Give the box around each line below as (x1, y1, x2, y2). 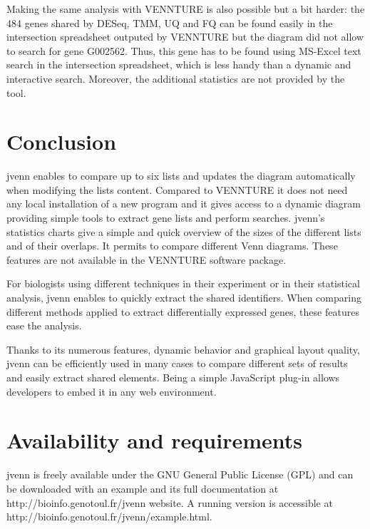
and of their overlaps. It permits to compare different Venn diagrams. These (6, 238, 338, 253)
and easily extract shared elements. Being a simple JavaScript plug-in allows (6, 370, 340, 384)
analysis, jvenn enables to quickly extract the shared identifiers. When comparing (6, 290, 361, 305)
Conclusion (6, 127, 117, 156)
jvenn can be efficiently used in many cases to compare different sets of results (6, 356, 348, 371)
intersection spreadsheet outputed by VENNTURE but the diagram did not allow (6, 29, 364, 44)
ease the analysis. (6, 318, 82, 333)
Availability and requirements (6, 426, 302, 455)
